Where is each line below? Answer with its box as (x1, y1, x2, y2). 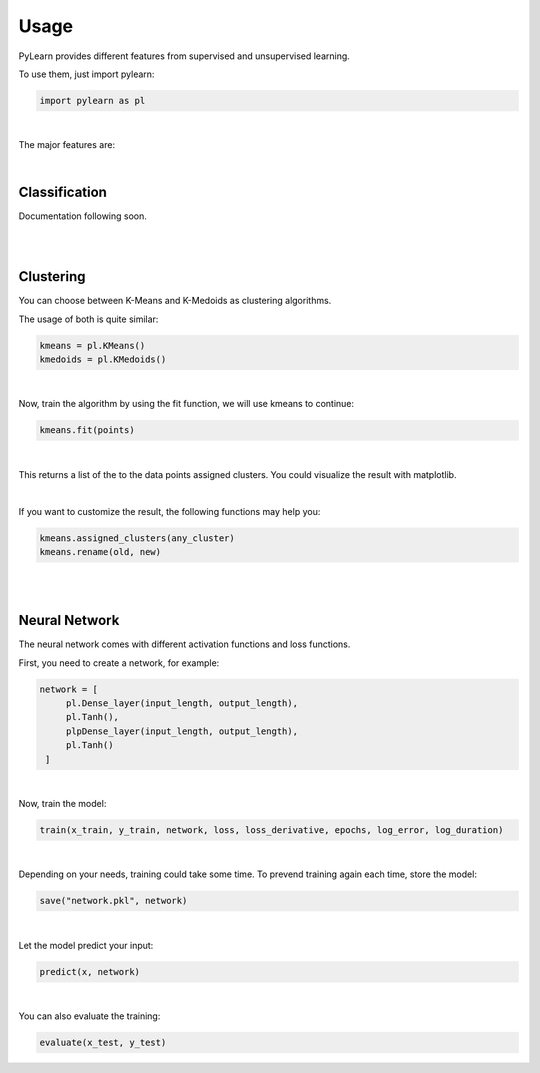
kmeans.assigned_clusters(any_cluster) (39, 532, 235, 544)
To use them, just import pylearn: (18, 68, 155, 80)
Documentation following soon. (18, 210, 147, 222)
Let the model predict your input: (18, 939, 154, 951)
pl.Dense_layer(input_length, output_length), (65, 697, 299, 709)
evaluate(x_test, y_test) (39, 1036, 167, 1048)
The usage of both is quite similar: (18, 313, 159, 325)
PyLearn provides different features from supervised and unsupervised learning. (18, 50, 350, 62)
